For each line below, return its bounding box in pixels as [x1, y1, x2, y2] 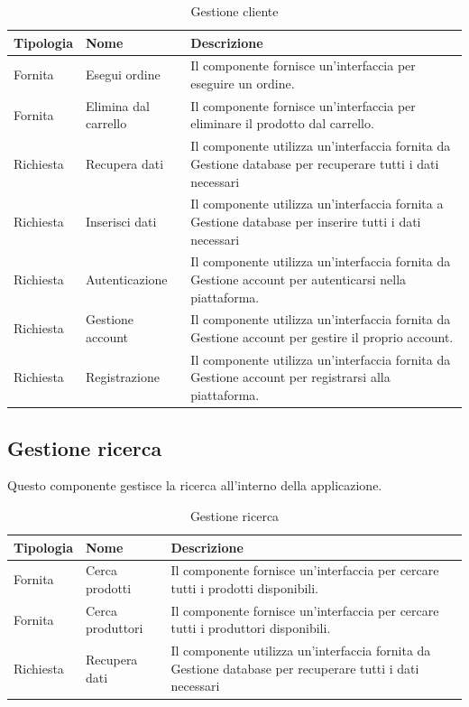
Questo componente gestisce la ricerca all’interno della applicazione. [7, 476, 382, 495]
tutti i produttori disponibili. [170, 619, 331, 637]
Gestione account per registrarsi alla [190, 367, 391, 386]
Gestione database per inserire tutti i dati [190, 211, 421, 230]
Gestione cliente [190, 2, 279, 20]
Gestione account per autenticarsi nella [190, 269, 407, 288]
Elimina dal [85, 96, 150, 115]
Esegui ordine [85, 65, 161, 84]
